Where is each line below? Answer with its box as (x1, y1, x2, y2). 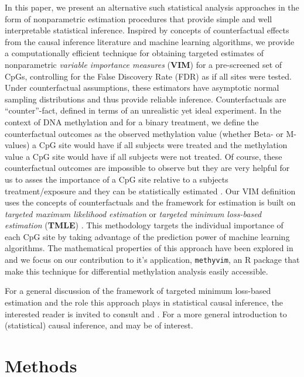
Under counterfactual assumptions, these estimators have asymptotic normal (5, 81, 279, 94)
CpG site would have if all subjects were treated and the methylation (39, 139, 288, 151)
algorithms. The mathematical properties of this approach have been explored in (5, 242, 293, 254)
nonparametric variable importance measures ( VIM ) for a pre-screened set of (5, 58, 282, 70)
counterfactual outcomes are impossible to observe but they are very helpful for (5, 162, 290, 174)
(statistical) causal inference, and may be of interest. (5, 319, 193, 331)
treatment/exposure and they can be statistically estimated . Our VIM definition (5, 184, 296, 197)
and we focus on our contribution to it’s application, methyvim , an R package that (5, 253, 300, 266)
